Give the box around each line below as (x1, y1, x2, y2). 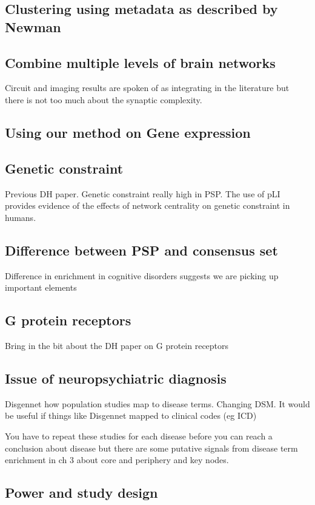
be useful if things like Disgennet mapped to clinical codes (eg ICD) (5, 409, 257, 422)
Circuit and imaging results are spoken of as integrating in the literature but (5, 81, 290, 94)
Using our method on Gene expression (5, 123, 251, 141)
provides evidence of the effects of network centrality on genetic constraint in (5, 199, 290, 212)
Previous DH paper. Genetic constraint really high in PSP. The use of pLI (5, 187, 280, 200)
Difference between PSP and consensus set (5, 240, 278, 259)
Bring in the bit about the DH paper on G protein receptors (5, 339, 229, 351)
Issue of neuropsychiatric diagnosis (5, 368, 227, 387)
